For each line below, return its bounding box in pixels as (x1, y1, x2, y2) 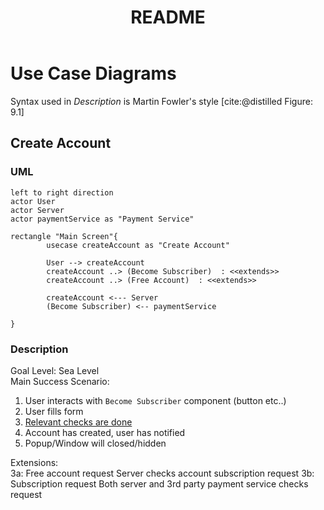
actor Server (10, 205, 65, 215)
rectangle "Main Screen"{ (10, 231, 118, 241)
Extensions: (10, 456, 59, 468)
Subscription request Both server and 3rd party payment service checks (10, 477, 309, 490)
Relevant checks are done (24, 416, 133, 428)
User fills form (24, 405, 84, 417)
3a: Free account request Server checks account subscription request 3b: (10, 467, 315, 479)
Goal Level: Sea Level (10, 364, 100, 376)
